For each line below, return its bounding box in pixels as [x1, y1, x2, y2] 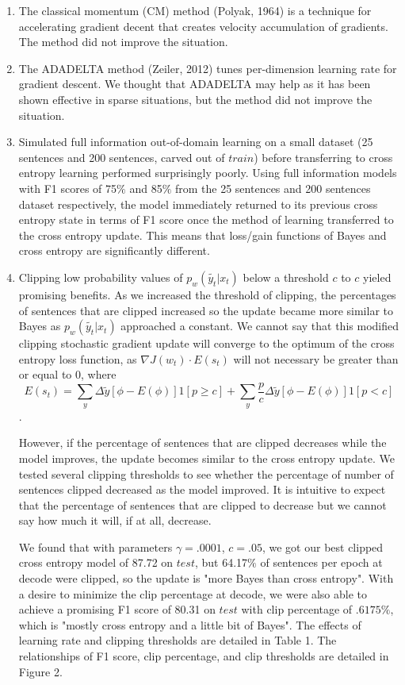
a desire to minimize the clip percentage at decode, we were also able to [18, 585, 368, 602]
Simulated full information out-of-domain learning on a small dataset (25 [18, 133, 373, 150]
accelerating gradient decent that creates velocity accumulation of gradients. [18, 17, 388, 34]
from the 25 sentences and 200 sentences [174, 179, 371, 196]
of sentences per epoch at [260, 554, 383, 571]
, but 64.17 [194, 554, 248, 571]
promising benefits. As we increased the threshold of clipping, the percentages [18, 286, 396, 302]
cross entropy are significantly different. [18, 242, 210, 259]
